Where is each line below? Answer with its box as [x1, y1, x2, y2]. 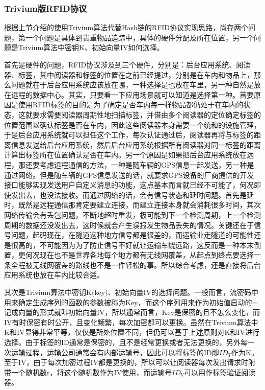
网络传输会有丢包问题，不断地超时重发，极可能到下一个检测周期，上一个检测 [4, 209, 261, 220]
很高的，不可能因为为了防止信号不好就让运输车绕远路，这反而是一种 [11, 239, 240, 250]
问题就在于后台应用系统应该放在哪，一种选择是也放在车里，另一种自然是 [11, 79, 254, 90]
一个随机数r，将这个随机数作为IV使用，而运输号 [11, 366, 172, 377]
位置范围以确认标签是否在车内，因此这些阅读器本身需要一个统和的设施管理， [4, 119, 261, 130]
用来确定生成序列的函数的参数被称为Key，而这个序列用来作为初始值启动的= [4, 296, 258, 307]
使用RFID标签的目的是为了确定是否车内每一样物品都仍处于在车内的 [18, 99, 244, 110]
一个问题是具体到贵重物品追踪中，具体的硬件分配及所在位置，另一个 [25, 32, 254, 42]
